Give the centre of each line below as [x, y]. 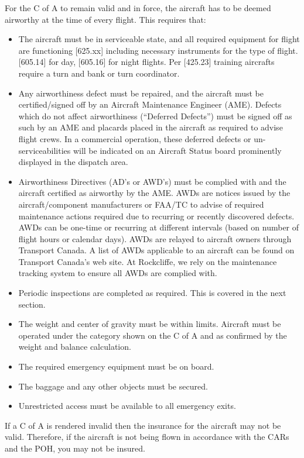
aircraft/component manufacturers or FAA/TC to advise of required [141, 204]
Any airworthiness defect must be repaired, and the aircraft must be [141, 93]
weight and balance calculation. [75, 347]
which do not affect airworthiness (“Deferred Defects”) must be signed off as [155, 116]
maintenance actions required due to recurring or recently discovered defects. [156, 216]
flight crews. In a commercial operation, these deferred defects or [135, 138]
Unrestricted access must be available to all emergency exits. [127, 406]
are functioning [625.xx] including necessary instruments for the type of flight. [158, 50]
